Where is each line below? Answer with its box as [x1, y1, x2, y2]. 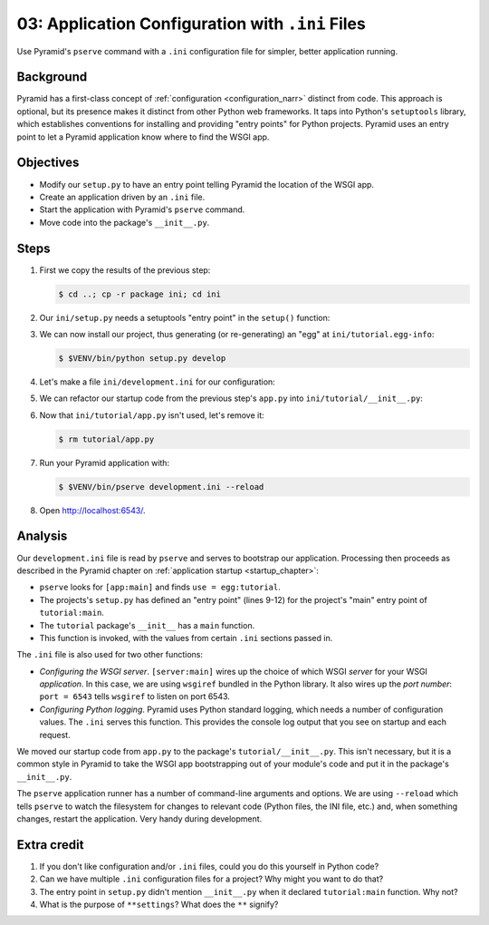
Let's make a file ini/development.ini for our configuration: [39, 376, 275, 387]
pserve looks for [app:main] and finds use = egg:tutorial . [39, 581, 281, 593]
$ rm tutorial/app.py [58, 433, 155, 444]
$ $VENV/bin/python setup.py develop [58, 353, 226, 363]
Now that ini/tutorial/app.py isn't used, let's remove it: [39, 409, 264, 421]
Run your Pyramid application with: [39, 457, 170, 468]
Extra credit [16, 837, 84, 852]
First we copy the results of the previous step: [39, 264, 211, 276]
